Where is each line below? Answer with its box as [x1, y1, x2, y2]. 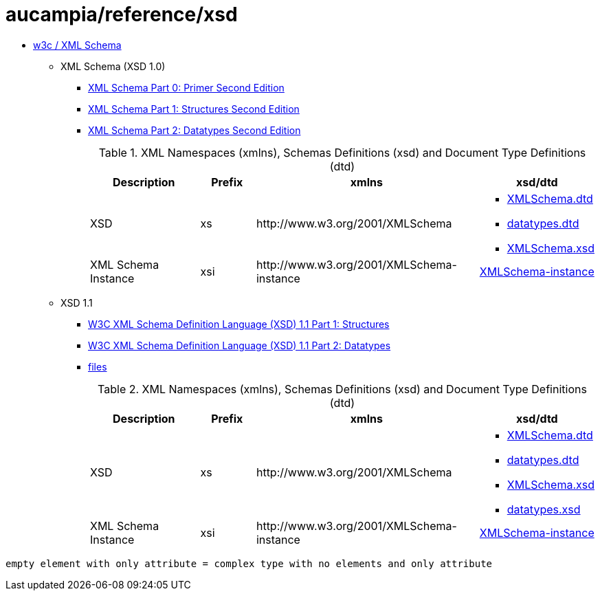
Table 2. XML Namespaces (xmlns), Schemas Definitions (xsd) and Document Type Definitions [98, 382, 587, 396]
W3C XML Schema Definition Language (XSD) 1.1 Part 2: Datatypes [88, 339, 391, 351]
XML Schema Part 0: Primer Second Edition [88, 81, 285, 93]
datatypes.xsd [507, 502, 581, 516]
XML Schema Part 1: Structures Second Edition [88, 102, 300, 115]
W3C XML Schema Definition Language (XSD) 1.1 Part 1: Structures [88, 318, 390, 330]
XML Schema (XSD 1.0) [60, 60, 166, 72]
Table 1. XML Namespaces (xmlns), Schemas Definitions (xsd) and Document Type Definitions [98, 145, 586, 159]
